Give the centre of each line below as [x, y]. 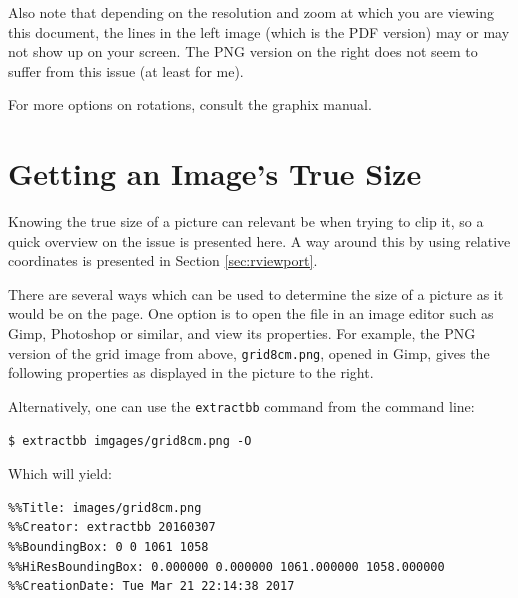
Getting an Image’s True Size [215, 173]
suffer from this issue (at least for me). [126, 70]
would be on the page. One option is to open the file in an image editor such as [251, 313]
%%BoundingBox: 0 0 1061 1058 [108, 546]
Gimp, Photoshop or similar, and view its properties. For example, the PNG [242, 333]
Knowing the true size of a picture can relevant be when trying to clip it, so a [246, 221]
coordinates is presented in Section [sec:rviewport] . [163, 260]
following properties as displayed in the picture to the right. [191, 372]
